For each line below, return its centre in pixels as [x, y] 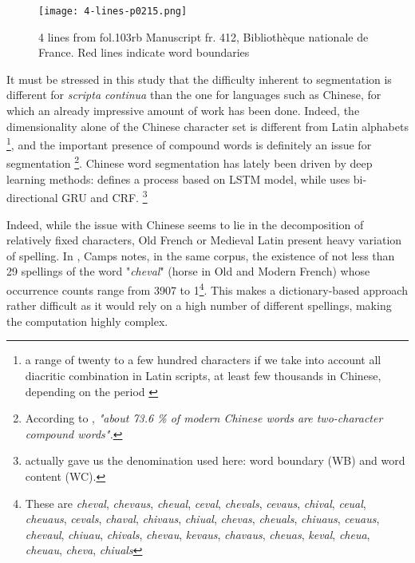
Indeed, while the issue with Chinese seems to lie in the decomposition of [185, 224]
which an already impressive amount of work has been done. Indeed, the [183, 111]
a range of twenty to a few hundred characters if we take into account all [203, 360]
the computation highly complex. [87, 321]
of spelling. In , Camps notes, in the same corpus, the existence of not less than [201, 255]
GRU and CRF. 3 [105, 196]
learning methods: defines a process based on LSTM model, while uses [178, 178]
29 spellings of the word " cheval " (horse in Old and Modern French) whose [188, 271]
